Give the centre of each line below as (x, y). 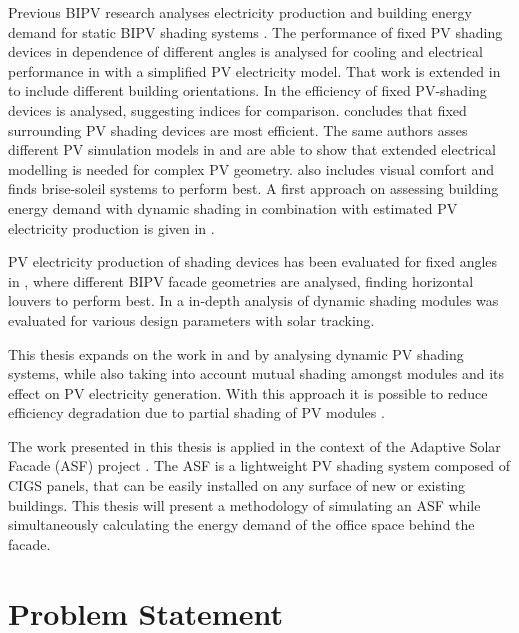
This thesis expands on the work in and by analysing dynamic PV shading (236, 353)
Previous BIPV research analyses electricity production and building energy (240, 12)
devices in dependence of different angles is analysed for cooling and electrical (245, 51)
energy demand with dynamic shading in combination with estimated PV (233, 207)
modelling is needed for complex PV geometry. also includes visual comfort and (251, 168)
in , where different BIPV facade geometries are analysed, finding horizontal (241, 280)
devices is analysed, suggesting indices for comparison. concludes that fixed (237, 109)
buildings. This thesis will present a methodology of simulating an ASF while (244, 504)
